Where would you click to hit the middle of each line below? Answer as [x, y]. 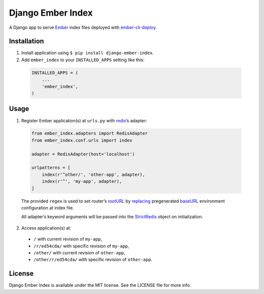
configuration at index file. [48, 207]
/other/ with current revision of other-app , [79, 252]
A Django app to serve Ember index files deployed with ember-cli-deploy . [83, 27]
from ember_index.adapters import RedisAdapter [89, 134]
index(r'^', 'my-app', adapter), [82, 181]
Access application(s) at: [46, 228]
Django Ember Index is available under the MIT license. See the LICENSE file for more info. [100, 285]
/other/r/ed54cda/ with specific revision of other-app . [93, 260]
